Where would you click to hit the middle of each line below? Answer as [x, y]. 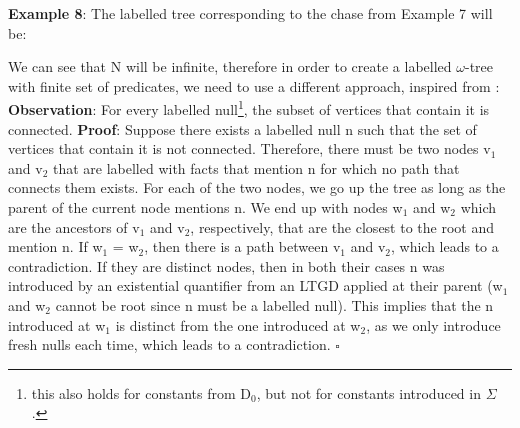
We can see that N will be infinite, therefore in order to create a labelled [230, 66]
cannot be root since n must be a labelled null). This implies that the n [274, 304]
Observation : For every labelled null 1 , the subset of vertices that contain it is [249, 108]
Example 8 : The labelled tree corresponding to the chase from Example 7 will [250, 13]
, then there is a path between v [242, 246]
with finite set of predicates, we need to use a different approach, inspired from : [254, 85]
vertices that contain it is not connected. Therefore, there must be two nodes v [249, 148]
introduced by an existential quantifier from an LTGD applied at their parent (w [255, 285]
